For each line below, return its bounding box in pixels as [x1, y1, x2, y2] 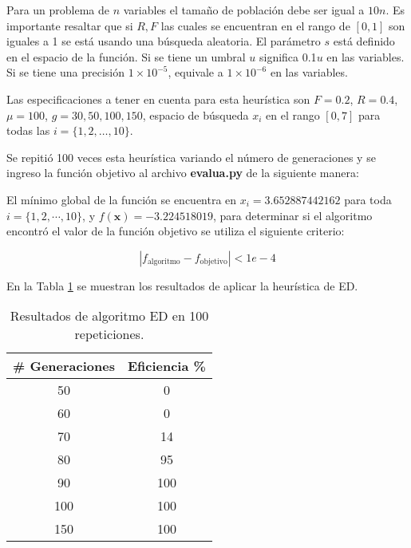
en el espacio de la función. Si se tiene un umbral [6, 48, 246, 65]
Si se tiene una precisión [6, 64, 124, 81]
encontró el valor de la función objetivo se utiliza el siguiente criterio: [6, 223, 345, 239]
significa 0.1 [259, 48, 317, 65]
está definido [333, 33, 395, 49]
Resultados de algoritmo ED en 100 [10, 306, 209, 325]
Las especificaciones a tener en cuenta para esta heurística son [6, 90, 310, 107]
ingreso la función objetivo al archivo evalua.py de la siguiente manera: [6, 164, 359, 181]
